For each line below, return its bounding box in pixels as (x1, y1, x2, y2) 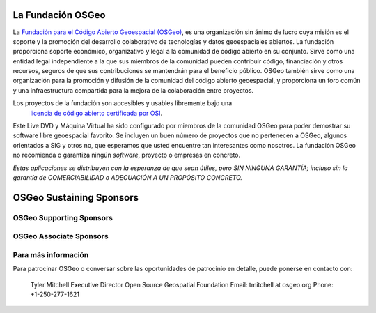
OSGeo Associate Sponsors (13, 231, 109, 241)
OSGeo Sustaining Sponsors (13, 192, 139, 204)
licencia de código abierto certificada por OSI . (30, 109, 163, 117)
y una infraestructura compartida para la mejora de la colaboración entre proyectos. (13, 86, 254, 94)
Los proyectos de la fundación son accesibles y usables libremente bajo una (13, 99, 233, 107)
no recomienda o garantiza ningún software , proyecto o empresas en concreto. (13, 151, 241, 160)
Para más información (13, 250, 89, 259)
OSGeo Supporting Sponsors (13, 213, 113, 222)
